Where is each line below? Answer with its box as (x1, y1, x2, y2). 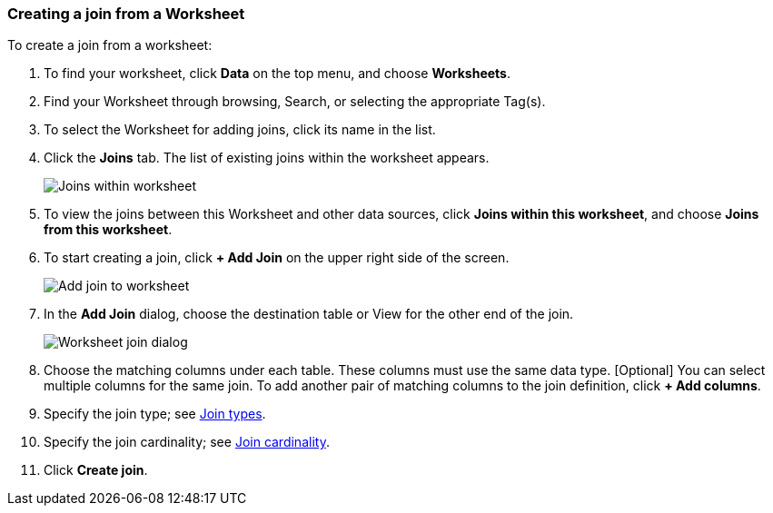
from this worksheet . (44, 222, 173, 238)
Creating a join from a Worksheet (7, 5, 245, 23)
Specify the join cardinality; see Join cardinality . (44, 434, 330, 450)
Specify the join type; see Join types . (44, 406, 266, 422)
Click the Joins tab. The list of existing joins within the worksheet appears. (44, 150, 490, 166)
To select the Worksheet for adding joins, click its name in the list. (44, 122, 436, 138)
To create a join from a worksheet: (7, 37, 213, 54)
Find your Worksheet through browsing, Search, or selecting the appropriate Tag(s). (44, 94, 546, 110)
